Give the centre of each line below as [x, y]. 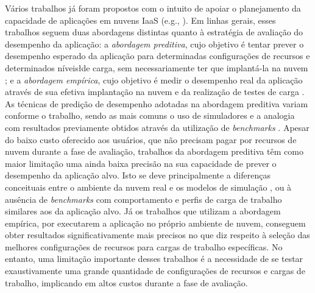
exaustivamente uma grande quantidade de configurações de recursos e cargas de [155, 271]
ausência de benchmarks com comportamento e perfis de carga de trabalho [143, 199]
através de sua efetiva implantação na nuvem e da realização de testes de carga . [155, 92]
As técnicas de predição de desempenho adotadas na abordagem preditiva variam [157, 103]
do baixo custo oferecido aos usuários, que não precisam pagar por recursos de [151, 139]
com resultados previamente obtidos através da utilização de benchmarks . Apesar [157, 127]
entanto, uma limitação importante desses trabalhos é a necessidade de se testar [154, 259]
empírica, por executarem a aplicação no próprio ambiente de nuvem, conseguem [155, 223]
